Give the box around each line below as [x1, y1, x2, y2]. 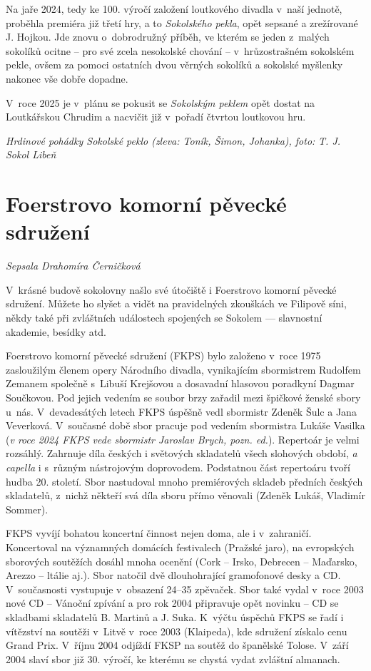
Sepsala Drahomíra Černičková [6, 258, 141, 273]
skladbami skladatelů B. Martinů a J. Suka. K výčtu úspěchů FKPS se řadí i [6, 609, 344, 624]
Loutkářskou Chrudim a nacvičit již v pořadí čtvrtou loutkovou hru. [6, 109, 306, 124]
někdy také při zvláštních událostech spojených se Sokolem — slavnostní [6, 310, 322, 325]
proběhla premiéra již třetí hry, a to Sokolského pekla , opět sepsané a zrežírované [6, 15, 358, 30]
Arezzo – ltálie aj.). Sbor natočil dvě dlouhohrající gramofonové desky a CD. [6, 568, 341, 583]
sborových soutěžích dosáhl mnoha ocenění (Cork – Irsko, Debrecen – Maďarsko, [6, 553, 357, 568]
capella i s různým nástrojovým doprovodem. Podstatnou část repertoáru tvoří [6, 459, 350, 474]
